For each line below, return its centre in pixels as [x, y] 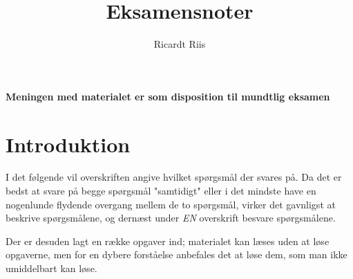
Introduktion [68, 144]
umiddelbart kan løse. [51, 268]
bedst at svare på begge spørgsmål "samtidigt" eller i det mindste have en [161, 191]
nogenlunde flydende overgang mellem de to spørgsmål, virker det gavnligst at [171, 204]
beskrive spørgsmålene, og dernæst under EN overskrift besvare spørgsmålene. [171, 218]
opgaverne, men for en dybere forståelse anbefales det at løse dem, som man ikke [176, 254]
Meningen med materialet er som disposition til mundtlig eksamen [168, 96]
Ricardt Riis [180, 44]
